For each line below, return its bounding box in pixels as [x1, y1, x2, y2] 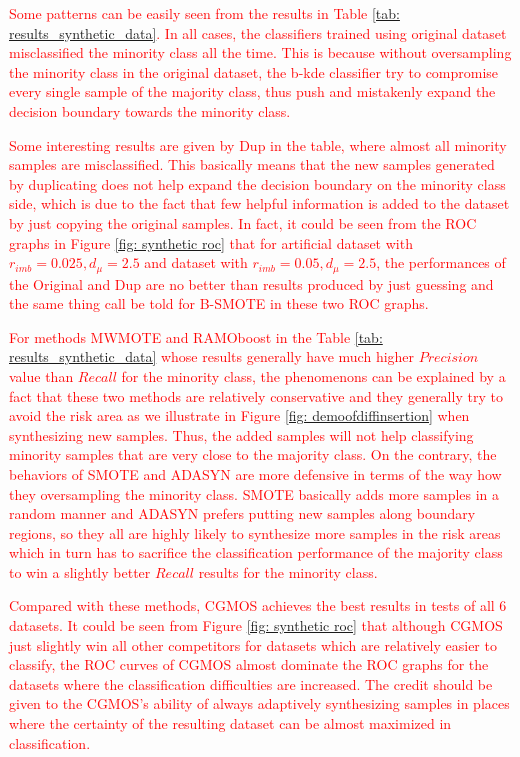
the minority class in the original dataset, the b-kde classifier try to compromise [9, 61, 499, 82]
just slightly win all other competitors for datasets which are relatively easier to [9, 634, 497, 655]
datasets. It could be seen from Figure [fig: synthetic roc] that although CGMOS [9, 615, 503, 636]
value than [9, 365, 74, 386]
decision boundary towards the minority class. [9, 100, 291, 121]
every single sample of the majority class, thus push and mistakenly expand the [9, 81, 496, 102]
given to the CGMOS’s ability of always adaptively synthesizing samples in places [9, 693, 510, 714]
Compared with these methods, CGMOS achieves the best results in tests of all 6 [9, 595, 507, 616]
